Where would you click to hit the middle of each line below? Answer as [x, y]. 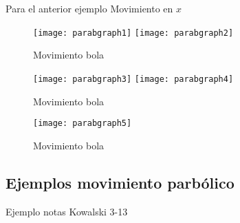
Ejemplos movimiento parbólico [120, 182]
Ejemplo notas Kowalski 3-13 [67, 211]
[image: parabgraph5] [83, 124]
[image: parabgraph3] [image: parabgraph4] [133, 79]
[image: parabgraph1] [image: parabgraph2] [133, 33]
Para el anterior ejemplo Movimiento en [89, 8]
